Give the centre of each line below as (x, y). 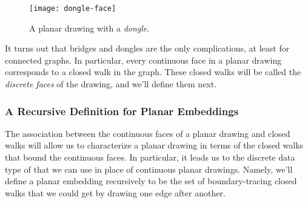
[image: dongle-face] (73, 8)
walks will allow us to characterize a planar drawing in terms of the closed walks (154, 145)
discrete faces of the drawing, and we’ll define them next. (111, 84)
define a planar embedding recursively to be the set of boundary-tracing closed (151, 181)
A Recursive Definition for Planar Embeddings (122, 111)
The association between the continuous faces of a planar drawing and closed (148, 133)
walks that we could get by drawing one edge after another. (115, 192)
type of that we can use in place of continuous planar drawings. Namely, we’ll (149, 169)
